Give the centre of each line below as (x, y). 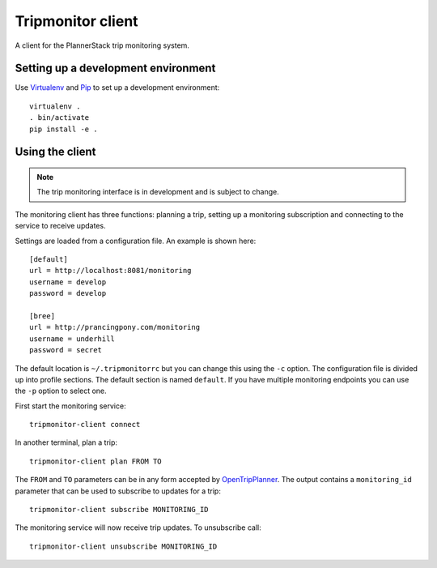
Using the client (55, 152)
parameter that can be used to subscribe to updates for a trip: (118, 491)
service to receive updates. (60, 226)
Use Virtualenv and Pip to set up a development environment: (117, 88)
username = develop (68, 282)
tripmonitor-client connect (85, 425)
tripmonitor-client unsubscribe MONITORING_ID (123, 546)
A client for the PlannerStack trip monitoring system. (102, 45)
